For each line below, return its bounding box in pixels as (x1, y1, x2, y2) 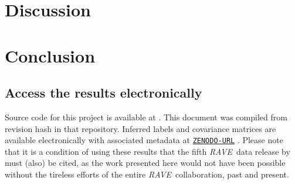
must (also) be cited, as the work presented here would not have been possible (5, 157, 286, 169)
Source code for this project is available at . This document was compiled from (5, 110, 287, 123)
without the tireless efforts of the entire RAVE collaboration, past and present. (5, 168, 289, 180)
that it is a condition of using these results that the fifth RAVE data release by (5, 145, 290, 157)
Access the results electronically (5, 84, 202, 102)
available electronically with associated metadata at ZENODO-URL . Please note (5, 134, 283, 146)
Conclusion (5, 43, 96, 67)
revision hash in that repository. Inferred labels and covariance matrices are (5, 122, 276, 134)
